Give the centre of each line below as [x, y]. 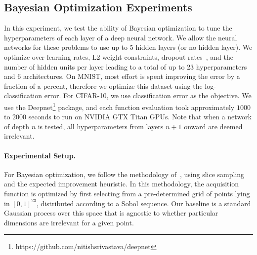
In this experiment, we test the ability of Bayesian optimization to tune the [118, 28]
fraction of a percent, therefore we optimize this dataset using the [103, 86]
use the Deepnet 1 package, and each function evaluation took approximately [119, 106]
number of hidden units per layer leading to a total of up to [94, 66]
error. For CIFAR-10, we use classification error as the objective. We [148, 95]
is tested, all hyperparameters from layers [101, 126]
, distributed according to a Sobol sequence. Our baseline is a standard [144, 203]
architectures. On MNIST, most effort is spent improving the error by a [131, 76]
